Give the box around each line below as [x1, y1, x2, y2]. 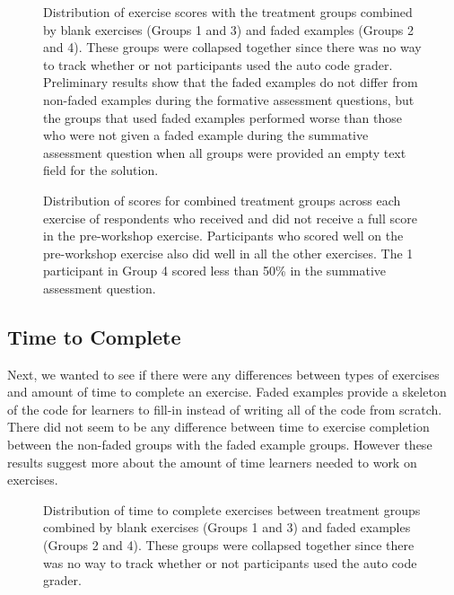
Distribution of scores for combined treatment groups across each [43, 190, 401, 209]
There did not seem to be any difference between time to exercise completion [7, 417, 430, 436]
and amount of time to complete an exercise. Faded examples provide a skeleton [7, 382, 447, 401]
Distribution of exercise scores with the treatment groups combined [43, 3, 413, 21]
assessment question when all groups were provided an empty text [43, 143, 406, 162]
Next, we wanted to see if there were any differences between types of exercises [7, 364, 440, 383]
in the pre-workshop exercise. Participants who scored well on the [43, 226, 404, 245]
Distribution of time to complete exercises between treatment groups [43, 500, 421, 519]
